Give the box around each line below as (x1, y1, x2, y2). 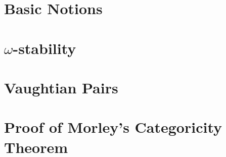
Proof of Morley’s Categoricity (4, 117, 222, 137)
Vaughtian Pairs (4, 77, 118, 97)
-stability (13, 37, 76, 58)
